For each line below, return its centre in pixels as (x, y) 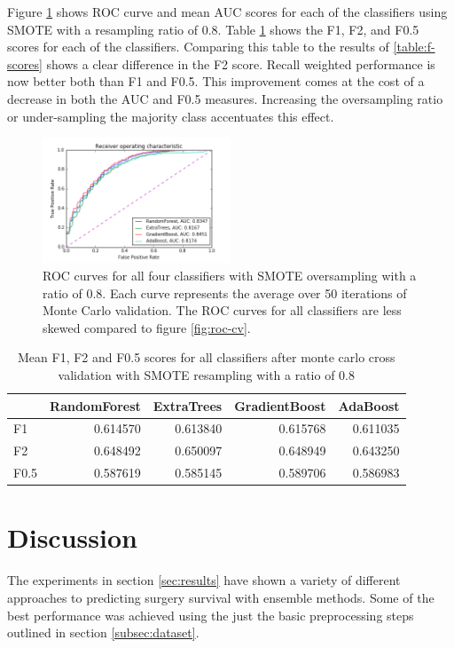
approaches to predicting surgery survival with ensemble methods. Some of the (221, 597)
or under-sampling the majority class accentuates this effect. (171, 116)
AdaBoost (369, 405)
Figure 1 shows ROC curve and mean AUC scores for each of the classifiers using (227, 12)
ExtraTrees (188, 405)
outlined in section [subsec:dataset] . (103, 632)
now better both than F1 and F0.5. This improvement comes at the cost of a (216, 81)
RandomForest (95, 405)
